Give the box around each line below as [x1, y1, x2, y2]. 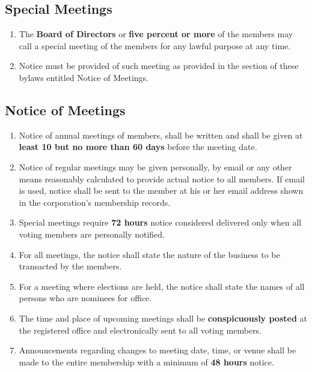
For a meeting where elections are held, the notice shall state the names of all [19, 280, 305, 292]
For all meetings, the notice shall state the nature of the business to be [19, 248, 280, 260]
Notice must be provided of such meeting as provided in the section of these [19, 59, 299, 72]
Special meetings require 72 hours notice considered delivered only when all [19, 216, 302, 229]
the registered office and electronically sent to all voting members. [19, 323, 262, 336]
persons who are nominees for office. [19, 292, 152, 304]
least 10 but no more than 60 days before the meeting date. [19, 140, 257, 153]
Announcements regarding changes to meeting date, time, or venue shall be [19, 344, 296, 356]
